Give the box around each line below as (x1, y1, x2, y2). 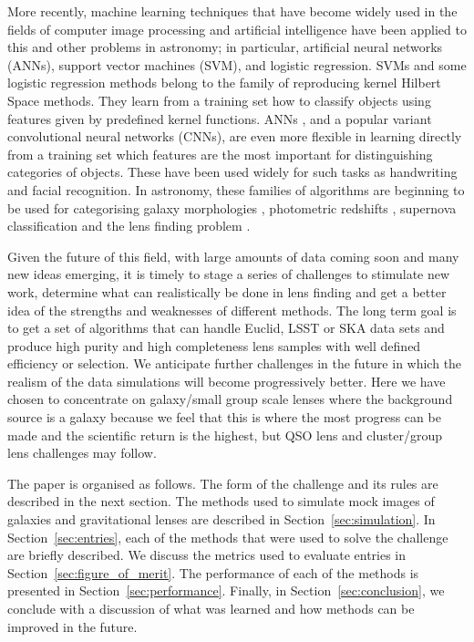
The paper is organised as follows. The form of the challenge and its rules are (7, 473, 438, 492)
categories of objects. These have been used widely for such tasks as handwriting (7, 162, 458, 181)
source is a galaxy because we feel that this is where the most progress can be (7, 408, 441, 427)
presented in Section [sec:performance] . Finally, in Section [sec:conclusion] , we (7, 581, 445, 600)
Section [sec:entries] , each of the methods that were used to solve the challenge (7, 527, 448, 546)
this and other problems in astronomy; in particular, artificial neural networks (7, 37, 443, 57)
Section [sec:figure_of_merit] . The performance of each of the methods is (7, 563, 419, 582)
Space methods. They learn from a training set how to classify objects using (7, 90, 431, 109)
